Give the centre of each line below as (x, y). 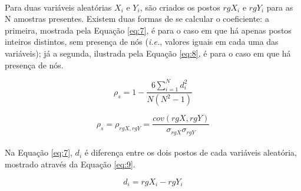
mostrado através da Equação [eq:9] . (70, 164)
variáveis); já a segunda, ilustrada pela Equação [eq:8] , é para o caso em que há (148, 53)
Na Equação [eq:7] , (39, 152)
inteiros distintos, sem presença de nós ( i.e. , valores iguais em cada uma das (142, 42)
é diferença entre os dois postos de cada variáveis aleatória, (191, 152)
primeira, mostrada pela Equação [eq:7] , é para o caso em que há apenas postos (148, 30)
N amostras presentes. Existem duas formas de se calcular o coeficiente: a (137, 19)
